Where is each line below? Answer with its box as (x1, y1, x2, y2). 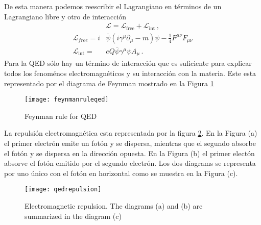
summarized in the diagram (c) (25, 210, 122, 221)
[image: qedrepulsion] (25, 186, 102, 193)
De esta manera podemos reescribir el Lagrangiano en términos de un (4, 1, 222, 11)
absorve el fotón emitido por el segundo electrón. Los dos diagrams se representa (4, 158, 256, 168)
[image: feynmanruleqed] (25, 96, 109, 104)
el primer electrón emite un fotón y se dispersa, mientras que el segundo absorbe (4, 138, 256, 148)
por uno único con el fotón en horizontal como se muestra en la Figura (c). (4, 167, 238, 178)
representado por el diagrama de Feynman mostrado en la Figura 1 (4, 78, 214, 88)
